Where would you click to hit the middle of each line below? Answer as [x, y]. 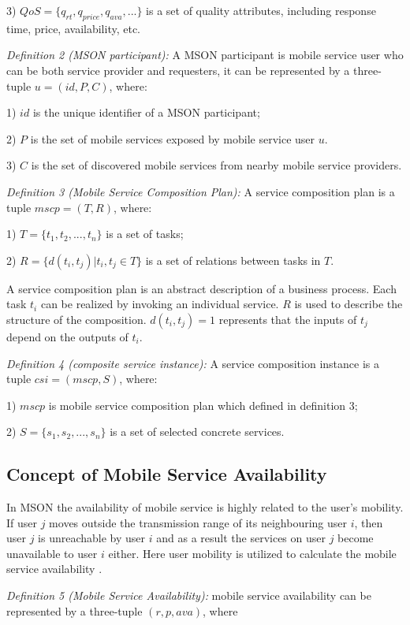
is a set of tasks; [145, 234]
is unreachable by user [92, 538]
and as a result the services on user [241, 538]
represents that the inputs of [288, 319]
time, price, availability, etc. [73, 28]
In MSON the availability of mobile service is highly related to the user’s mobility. [205, 507]
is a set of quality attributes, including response [261, 10]
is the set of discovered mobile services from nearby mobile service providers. [216, 165]
